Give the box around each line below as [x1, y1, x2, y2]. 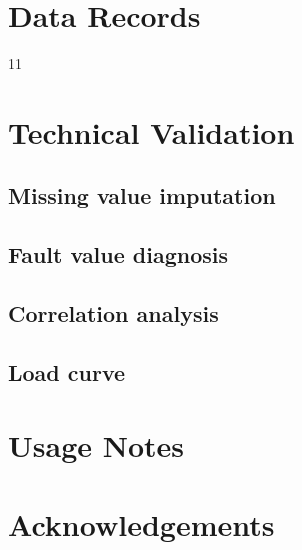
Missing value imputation [8, 180, 276, 211]
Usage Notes [8, 425, 185, 466]
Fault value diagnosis [8, 239, 229, 270]
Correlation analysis [8, 298, 219, 329]
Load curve [8, 356, 126, 387]
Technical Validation [8, 111, 295, 152]
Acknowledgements [8, 503, 275, 544]
